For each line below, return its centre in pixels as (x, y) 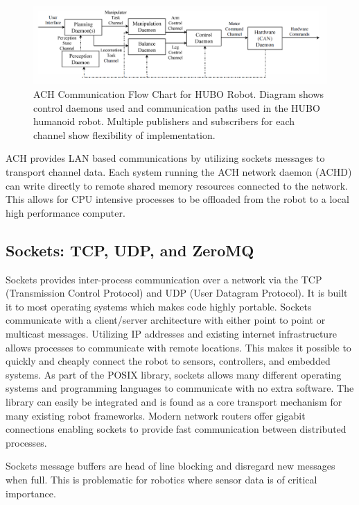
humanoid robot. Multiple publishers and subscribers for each (164, 121)
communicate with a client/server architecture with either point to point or (166, 320)
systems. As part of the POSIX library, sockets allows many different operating (174, 374)
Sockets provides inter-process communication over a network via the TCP (164, 279)
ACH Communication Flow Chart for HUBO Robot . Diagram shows (179, 94)
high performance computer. (65, 212)
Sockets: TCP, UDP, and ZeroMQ (130, 250)
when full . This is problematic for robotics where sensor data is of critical (161, 479)
